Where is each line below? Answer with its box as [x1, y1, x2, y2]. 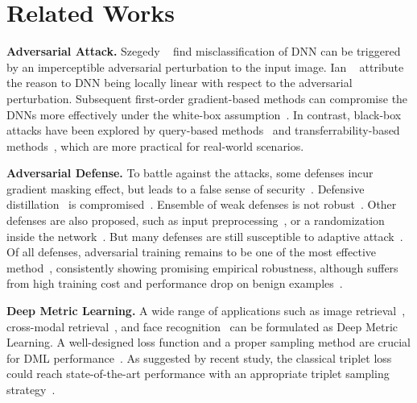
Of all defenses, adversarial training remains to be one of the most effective [6, 243, 377, 260]
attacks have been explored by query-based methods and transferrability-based [6, 122, 400, 139]
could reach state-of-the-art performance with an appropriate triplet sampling [6, 365, 390, 382]
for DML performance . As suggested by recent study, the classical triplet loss [6, 349, 392, 366]
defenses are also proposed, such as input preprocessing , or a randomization [6, 212, 385, 229]
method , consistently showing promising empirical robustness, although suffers [6, 259, 398, 276]
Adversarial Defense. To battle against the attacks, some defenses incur [6, 164, 374, 181]
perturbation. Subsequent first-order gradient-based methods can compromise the [6, 89, 408, 106]
